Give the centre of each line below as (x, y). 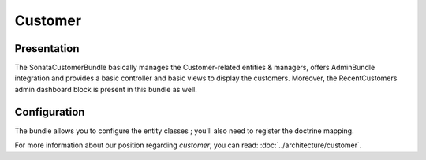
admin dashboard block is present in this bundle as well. (106, 89)
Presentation (47, 48)
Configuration (50, 112)
